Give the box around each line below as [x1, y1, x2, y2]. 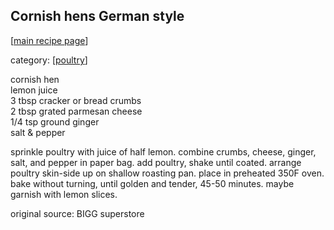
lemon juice [10, 84, 58, 96]
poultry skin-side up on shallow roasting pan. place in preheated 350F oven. [10, 167, 325, 179]
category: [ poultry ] [10, 54, 88, 66]
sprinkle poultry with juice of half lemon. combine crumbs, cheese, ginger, [10, 145, 317, 158]
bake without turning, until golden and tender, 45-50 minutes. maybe [10, 177, 295, 189]
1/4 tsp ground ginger [10, 115, 100, 128]
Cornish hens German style [10, 8, 185, 25]
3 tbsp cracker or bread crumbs [10, 94, 142, 106]
